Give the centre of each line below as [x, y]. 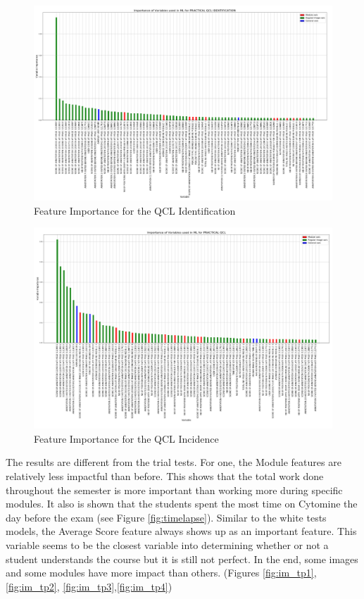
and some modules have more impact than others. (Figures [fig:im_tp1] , [161, 573]
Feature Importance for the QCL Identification [135, 210]
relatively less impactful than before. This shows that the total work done [165, 476]
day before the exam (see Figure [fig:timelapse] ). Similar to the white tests [166, 517]
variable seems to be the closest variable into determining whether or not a [167, 545]
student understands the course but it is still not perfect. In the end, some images [182, 559]
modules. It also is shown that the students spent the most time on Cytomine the [182, 504]
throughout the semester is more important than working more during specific [174, 490]
